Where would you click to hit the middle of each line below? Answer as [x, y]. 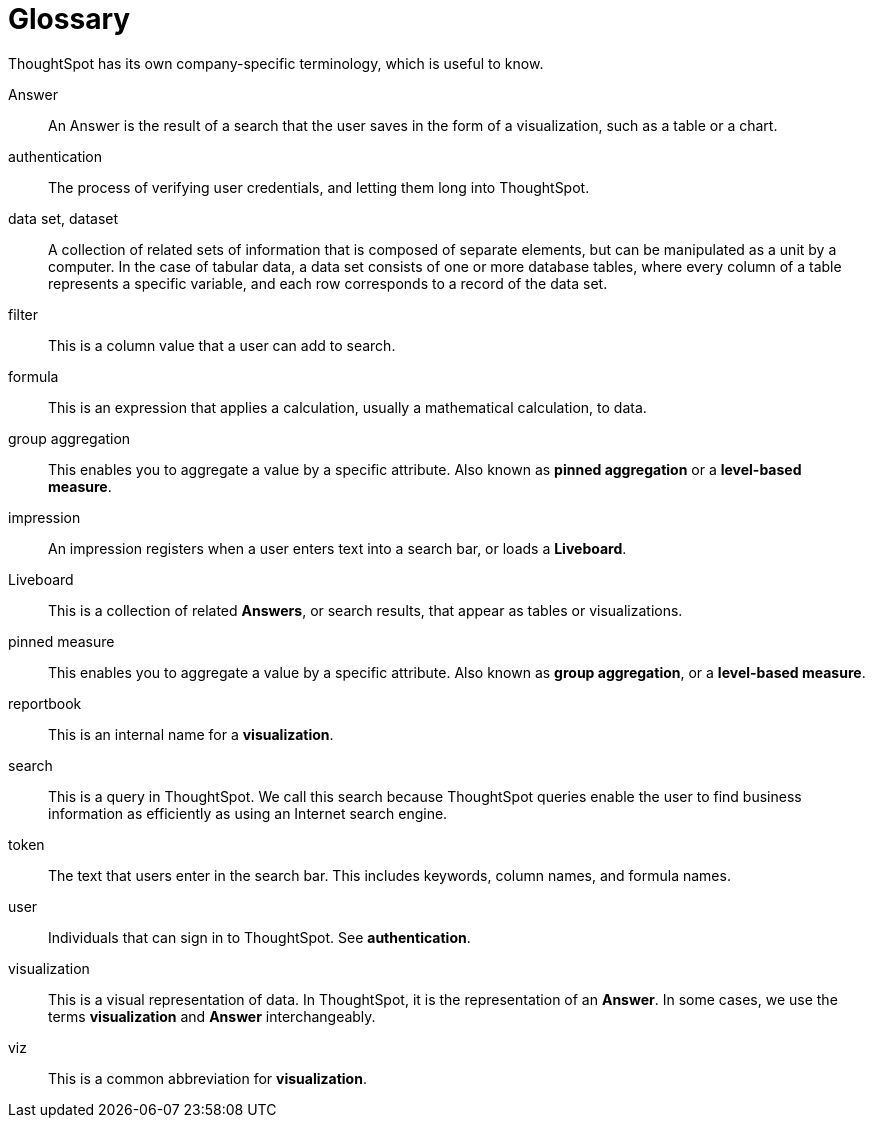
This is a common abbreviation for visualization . [207, 1078]
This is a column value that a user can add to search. [222, 345]
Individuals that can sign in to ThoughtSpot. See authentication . [259, 937]
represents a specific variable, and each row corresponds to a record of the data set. [328, 283]
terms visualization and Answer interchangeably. [212, 1016]
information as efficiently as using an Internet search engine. [248, 813]
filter [23, 314]
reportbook [45, 703]
